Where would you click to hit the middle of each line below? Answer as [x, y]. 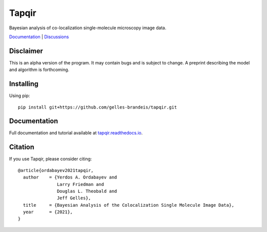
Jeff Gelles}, [74, 198]
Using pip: [20, 96]
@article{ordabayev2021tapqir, [56, 170]
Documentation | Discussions [39, 37]
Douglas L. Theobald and [87, 191]
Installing [24, 84]
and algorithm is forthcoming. [39, 70]
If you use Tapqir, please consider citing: [50, 159]
